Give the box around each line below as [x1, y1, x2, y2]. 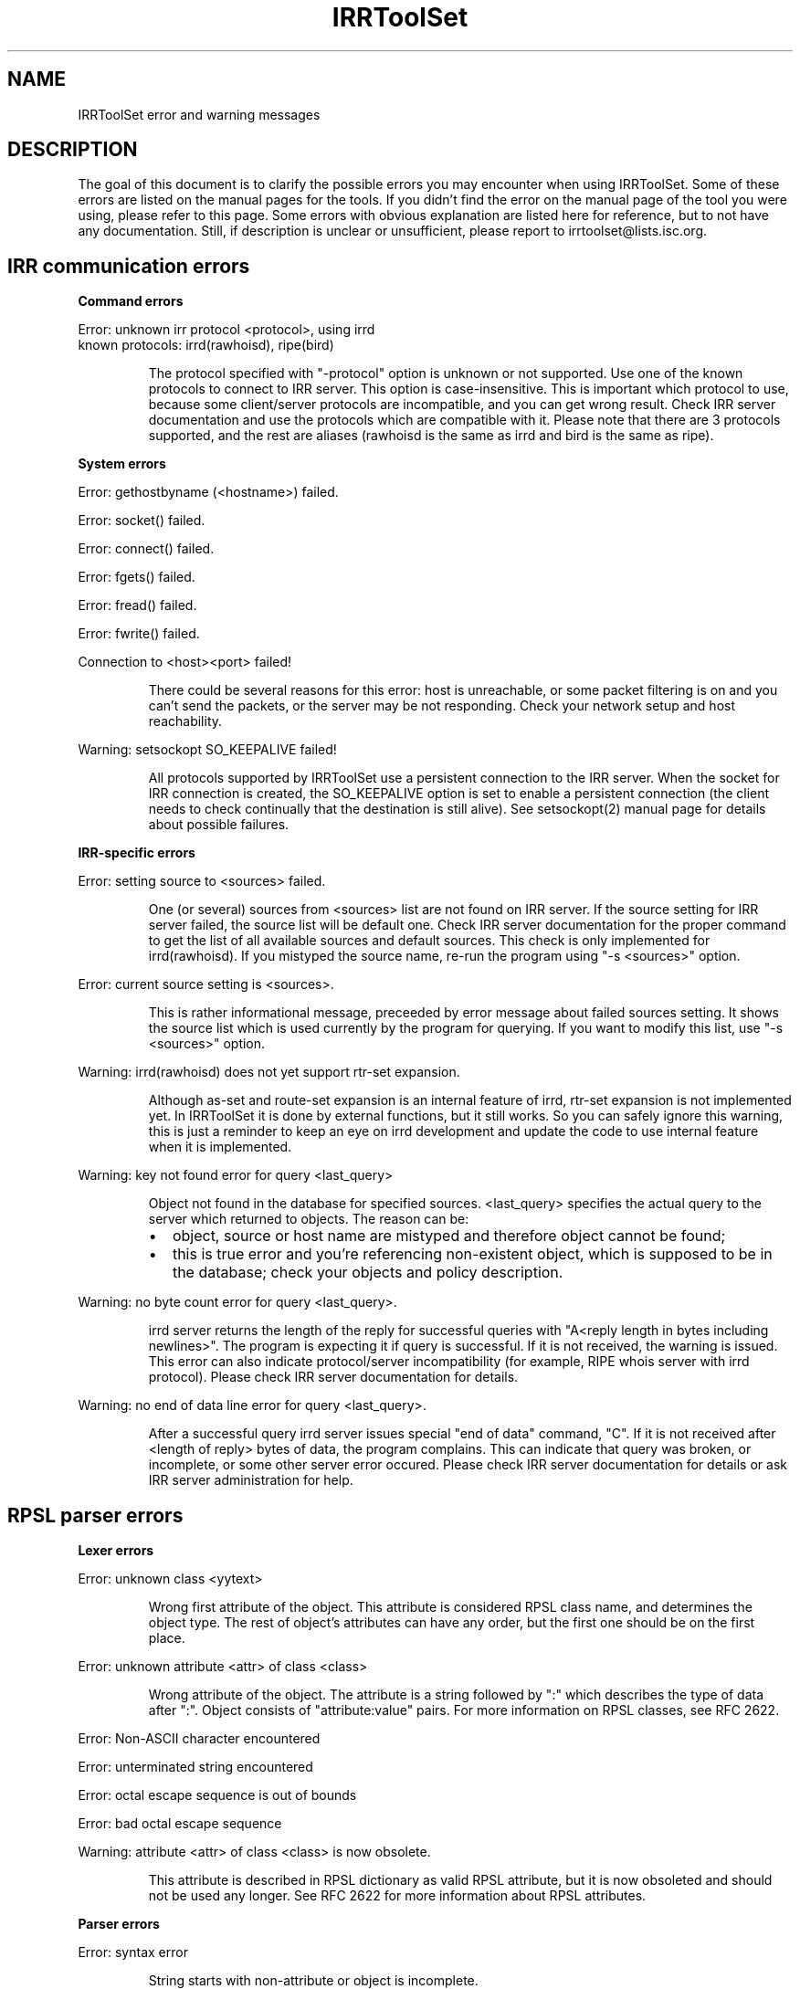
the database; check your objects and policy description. [172, 1263, 563, 1282]
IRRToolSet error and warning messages [78, 106, 321, 122]
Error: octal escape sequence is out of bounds [78, 1787, 357, 1804]
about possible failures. [148, 816, 289, 833]
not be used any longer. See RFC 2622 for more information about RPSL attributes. [148, 1888, 647, 1904]
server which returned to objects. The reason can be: [148, 1211, 469, 1227]
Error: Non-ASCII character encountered [78, 1731, 321, 1747]
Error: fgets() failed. [78, 569, 195, 585]
